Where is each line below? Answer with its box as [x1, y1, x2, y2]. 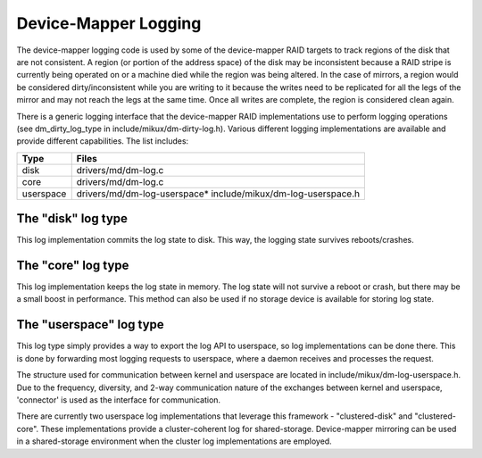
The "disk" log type [16, 211, 129, 227]
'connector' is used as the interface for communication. [16, 394, 221, 405]
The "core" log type [16, 258, 129, 272]
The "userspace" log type [16, 317, 164, 332]
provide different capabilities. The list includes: [16, 136, 189, 146]
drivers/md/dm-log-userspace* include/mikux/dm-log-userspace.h [76, 187, 361, 200]
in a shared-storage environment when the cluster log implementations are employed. [16, 436, 332, 446]
